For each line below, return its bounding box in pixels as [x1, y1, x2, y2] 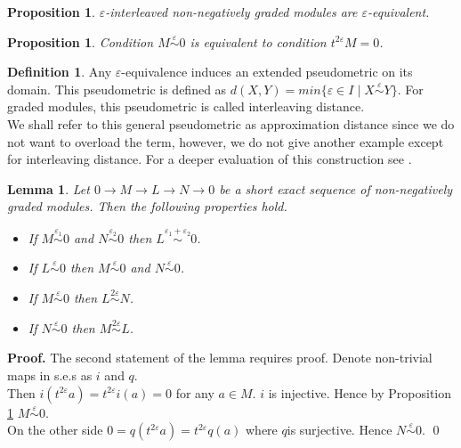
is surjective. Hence [287, 420, 392, 439]
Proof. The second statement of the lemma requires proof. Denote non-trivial [7, 348, 433, 367]
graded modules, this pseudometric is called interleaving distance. [7, 97, 365, 116]
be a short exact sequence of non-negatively [219, 179, 453, 198]
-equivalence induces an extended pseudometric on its [121, 62, 413, 81]
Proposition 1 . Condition [7, 32, 154, 51]
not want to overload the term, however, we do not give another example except [7, 132, 444, 151]
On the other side [7, 420, 103, 439]
